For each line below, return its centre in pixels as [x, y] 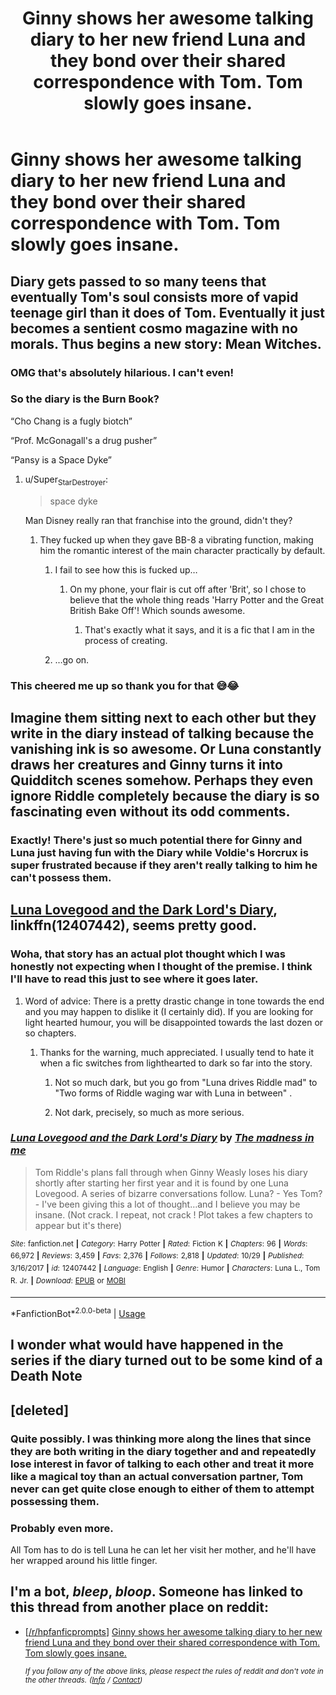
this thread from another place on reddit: [139, 1607]
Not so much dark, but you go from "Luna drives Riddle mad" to [186, 1082]
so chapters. [50, 1033]
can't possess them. [61, 877]
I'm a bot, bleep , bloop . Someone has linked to [157, 1592]
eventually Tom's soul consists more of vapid [154, 297]
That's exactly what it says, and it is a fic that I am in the [199, 629]
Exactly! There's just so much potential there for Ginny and [156, 840]
